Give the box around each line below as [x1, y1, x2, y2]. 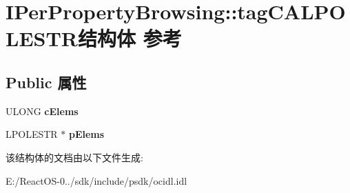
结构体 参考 [78, 24, 182, 52]
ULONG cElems [6, 103, 79, 118]
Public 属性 [6, 71, 87, 92]
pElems [69, 127, 105, 141]
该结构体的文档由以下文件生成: [6, 150, 143, 164]
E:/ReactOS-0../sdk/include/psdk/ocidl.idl [6, 173, 187, 187]
